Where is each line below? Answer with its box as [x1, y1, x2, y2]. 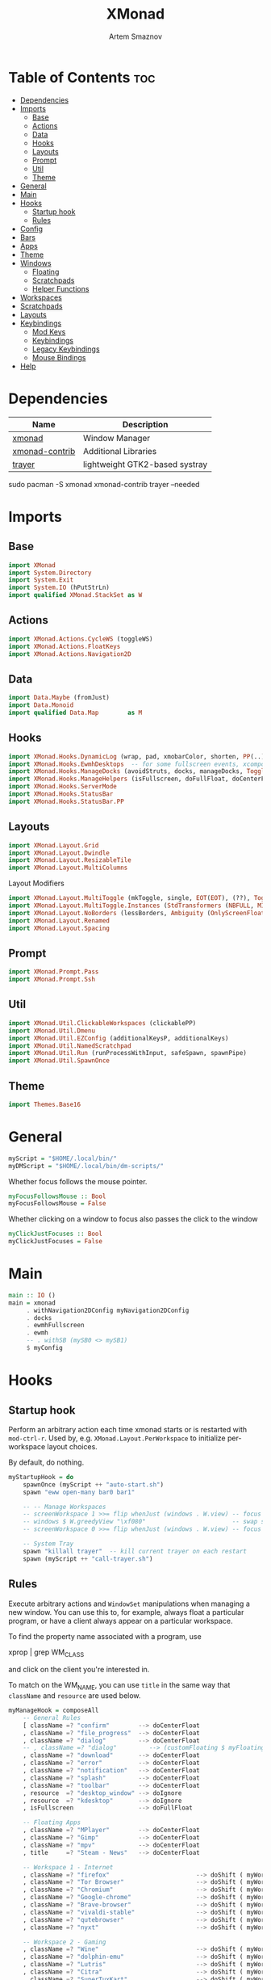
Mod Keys [31, 326, 66, 336]
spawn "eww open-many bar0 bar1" [23, 1488, 135, 1496]
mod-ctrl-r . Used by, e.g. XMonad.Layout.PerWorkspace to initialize [8, 1433, 226, 1443]
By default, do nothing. [8, 1457, 85, 1467]
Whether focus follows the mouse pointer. [8, 1176, 148, 1186]
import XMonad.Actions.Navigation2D [8, 649, 131, 658]
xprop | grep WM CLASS [8, 1647, 85, 1658]
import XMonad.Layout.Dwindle [8, 849, 110, 857]
